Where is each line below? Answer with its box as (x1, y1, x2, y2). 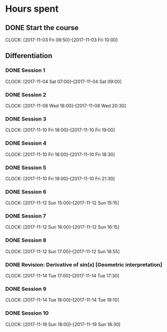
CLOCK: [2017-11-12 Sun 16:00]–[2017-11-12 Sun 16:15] (5, 224, 120, 230)
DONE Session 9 (5, 285, 47, 292)
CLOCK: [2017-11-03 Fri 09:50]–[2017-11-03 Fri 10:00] (5, 37, 118, 43)
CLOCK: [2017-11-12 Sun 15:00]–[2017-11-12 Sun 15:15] (5, 200, 119, 206)
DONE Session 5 (5, 164, 47, 171)
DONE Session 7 (5, 212, 46, 219)
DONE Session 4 (5, 140, 47, 147)
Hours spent (5, 3, 59, 15)
